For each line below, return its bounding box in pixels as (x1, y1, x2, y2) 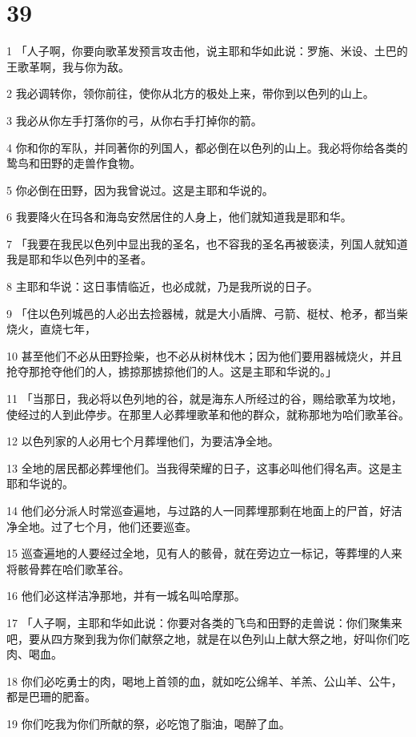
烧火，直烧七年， (6, 320, 96, 337)
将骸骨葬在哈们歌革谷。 (6, 560, 130, 577)
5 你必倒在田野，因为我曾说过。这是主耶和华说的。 (6, 181, 274, 198)
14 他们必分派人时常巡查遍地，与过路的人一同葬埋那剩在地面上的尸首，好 (6, 502, 391, 518)
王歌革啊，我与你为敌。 (6, 58, 130, 75)
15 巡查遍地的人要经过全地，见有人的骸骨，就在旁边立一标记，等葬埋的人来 (6, 545, 402, 562)
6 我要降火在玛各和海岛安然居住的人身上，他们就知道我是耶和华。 (6, 208, 352, 225)
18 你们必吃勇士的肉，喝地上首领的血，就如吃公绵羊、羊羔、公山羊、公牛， (6, 672, 402, 689)
